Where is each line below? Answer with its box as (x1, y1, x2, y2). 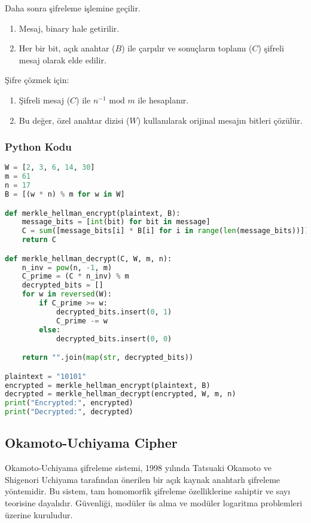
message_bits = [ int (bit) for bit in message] (22, 218, 211, 227)
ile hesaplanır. (138, 93, 189, 106)
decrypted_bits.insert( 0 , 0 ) (56, 334, 172, 343)
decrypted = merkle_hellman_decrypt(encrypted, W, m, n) (5, 390, 236, 399)
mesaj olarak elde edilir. (19, 53, 106, 66)
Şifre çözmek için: (5, 74, 69, 86)
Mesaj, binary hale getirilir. (19, 22, 120, 34)
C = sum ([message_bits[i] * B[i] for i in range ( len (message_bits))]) (22, 227, 309, 235)
